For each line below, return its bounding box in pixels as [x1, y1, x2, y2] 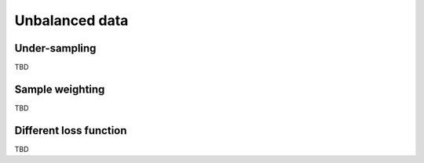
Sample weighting [14, 82, 105, 96]
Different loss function [14, 124, 127, 137]
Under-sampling [14, 42, 97, 55]
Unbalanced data [14, 12, 129, 29]
